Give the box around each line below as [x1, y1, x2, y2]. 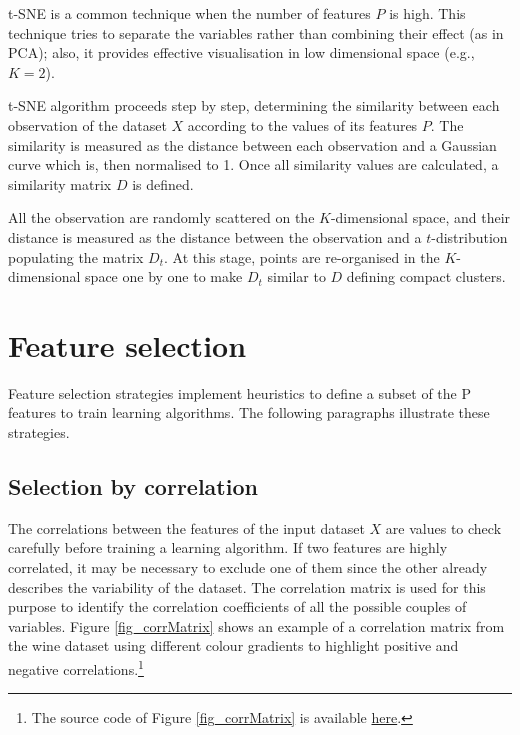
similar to [267, 266, 326, 287]
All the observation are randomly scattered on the [8, 207, 315, 228]
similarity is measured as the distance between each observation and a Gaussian [8, 134, 497, 155]
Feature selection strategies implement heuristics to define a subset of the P [8, 382, 471, 403]
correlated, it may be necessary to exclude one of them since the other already [8, 557, 488, 578]
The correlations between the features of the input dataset [8, 517, 365, 538]
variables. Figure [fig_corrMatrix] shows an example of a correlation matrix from [8, 615, 505, 636]
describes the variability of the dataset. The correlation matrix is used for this [8, 576, 486, 597]
